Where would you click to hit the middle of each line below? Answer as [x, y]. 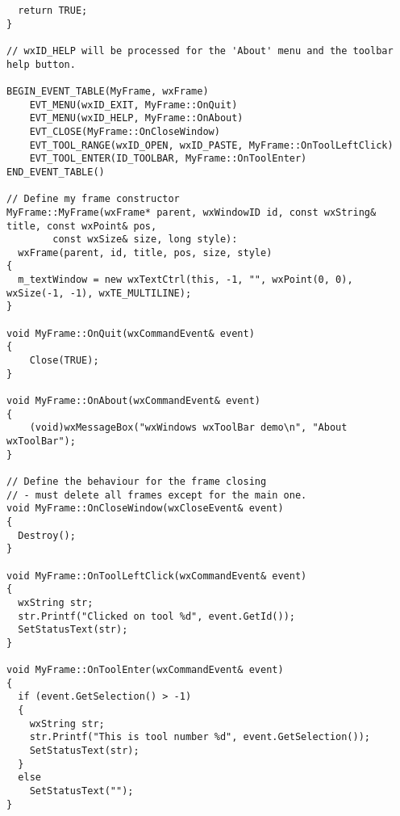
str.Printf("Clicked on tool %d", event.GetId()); [156, 616]
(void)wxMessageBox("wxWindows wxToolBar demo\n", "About [188, 428]
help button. [41, 64]
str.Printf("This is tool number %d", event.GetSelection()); [200, 737]
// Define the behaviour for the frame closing [137, 481]
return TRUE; [53, 11]
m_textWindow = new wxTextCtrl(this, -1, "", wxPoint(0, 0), [185, 280]
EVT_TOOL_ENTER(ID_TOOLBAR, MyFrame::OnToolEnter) [168, 159]
